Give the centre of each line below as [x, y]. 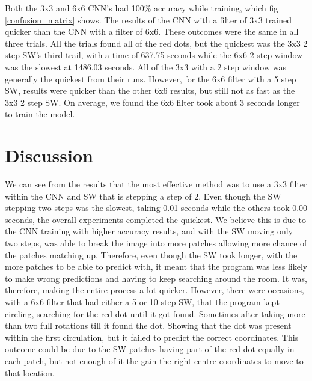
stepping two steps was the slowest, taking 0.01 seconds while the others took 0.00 [156, 208]
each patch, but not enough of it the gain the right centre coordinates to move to [154, 360]
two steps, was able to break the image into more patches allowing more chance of [156, 243]
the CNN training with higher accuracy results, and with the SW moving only [149, 231]
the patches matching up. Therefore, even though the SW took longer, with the [151, 255]
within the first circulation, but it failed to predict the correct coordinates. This [152, 337]
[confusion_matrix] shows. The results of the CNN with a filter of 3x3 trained [148, 20]
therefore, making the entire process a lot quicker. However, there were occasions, [154, 290]
